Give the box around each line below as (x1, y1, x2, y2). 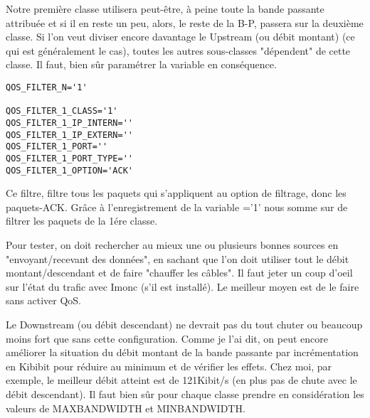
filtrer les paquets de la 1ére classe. (6, 213, 158, 228)
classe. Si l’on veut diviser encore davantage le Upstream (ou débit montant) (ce (6, 29, 355, 44)
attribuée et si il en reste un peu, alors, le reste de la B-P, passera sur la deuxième (6, 15, 364, 30)
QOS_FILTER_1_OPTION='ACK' (6, 165, 133, 176)
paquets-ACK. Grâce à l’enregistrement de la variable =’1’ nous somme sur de (6, 199, 348, 214)
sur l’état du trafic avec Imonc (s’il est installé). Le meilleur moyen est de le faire (6, 279, 359, 294)
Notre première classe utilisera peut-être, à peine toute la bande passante (6, 1, 324, 16)
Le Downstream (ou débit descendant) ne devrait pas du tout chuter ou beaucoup (6, 316, 363, 331)
